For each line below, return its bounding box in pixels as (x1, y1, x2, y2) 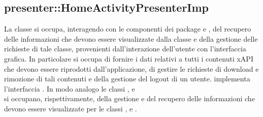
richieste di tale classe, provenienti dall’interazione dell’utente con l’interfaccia (4, 43, 246, 54)
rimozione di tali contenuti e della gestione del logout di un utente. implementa (4, 73, 250, 84)
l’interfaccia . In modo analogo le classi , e (4, 83, 135, 94)
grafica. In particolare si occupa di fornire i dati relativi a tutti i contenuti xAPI (4, 53, 253, 64)
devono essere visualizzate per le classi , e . (4, 103, 137, 113)
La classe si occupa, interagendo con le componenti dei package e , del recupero (4, 23, 251, 34)
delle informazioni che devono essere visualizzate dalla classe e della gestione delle (4, 33, 258, 44)
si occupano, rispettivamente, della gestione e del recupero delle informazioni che (4, 93, 255, 104)
